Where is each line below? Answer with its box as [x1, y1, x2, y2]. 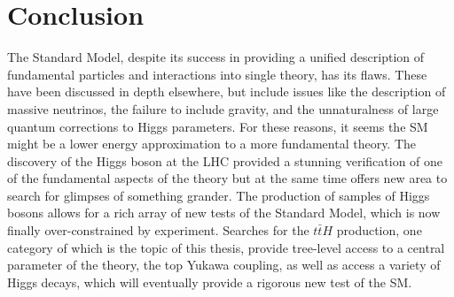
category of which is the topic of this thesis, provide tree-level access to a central [7, 238, 445, 256]
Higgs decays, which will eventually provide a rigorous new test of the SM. [7, 272, 412, 291]
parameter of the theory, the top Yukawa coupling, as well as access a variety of [7, 255, 441, 274]
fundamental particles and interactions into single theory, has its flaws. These [7, 65, 427, 83]
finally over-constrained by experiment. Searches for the [7, 221, 309, 240]
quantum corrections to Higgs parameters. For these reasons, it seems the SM [7, 117, 428, 135]
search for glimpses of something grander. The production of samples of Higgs [7, 186, 430, 204]
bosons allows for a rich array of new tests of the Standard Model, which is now [7, 203, 441, 222]
